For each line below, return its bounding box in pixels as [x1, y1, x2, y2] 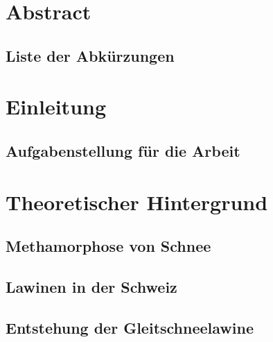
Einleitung [6, 92, 107, 121]
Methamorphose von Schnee [6, 235, 211, 257]
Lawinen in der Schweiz [6, 275, 177, 297]
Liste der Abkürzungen [6, 44, 175, 66]
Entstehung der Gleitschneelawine [6, 316, 254, 338]
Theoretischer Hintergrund [6, 187, 268, 216]
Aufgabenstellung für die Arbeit [6, 139, 240, 161]
